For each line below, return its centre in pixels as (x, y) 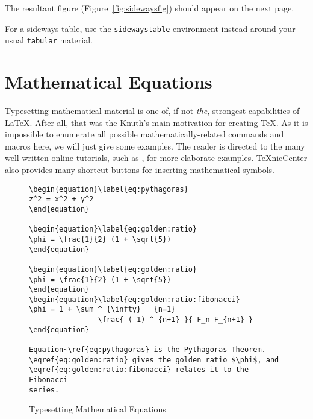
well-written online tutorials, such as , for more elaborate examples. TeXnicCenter (156, 158)
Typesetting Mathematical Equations (98, 409)
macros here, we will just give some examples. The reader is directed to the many (155, 146)
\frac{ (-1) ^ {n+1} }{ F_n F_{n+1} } (175, 320)
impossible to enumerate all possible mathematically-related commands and (144, 134)
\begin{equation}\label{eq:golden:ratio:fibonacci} (135, 299)
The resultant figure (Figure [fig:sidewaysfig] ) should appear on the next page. (150, 8)
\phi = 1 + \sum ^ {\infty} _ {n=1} (102, 310)
